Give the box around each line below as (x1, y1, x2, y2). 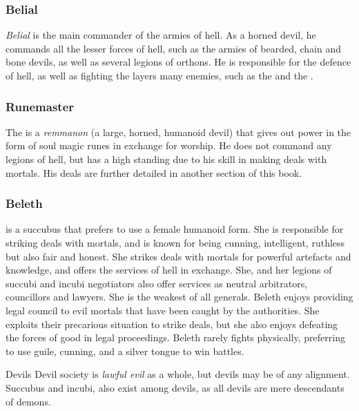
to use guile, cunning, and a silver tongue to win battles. (6, 343, 244, 358)
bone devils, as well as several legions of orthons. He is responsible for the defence (6, 55, 351, 69)
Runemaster (6, 97, 75, 115)
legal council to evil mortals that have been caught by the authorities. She (6, 303, 320, 317)
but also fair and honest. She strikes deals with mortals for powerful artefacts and (6, 249, 351, 263)
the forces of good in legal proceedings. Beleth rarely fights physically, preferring (6, 330, 345, 345)
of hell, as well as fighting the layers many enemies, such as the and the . (6, 68, 313, 82)
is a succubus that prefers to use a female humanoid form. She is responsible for (6, 222, 344, 236)
